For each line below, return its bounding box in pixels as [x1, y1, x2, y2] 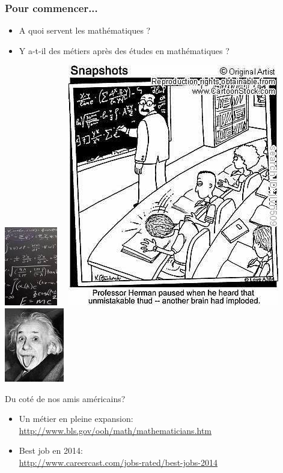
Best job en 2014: [19, 444, 83, 457]
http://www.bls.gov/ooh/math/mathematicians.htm [19, 424, 212, 436]
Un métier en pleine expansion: [19, 412, 133, 425]
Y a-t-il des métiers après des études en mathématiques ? [19, 44, 230, 56]
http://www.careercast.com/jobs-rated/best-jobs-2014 [19, 456, 218, 468]
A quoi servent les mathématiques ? [19, 24, 151, 37]
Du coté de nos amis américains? [5, 392, 126, 404]
